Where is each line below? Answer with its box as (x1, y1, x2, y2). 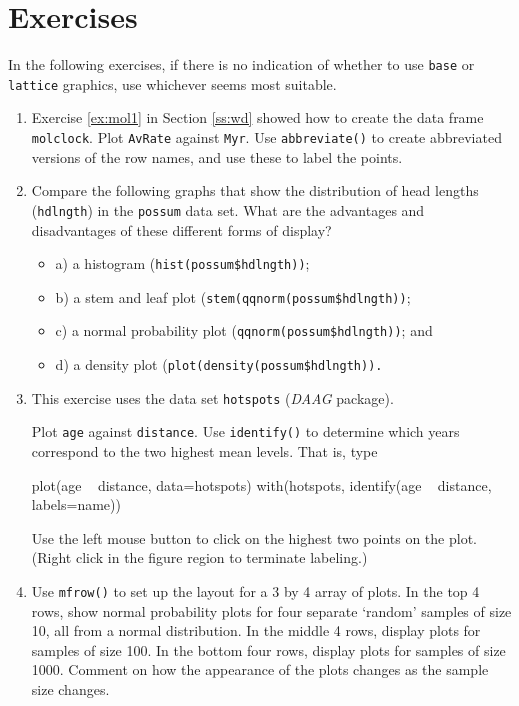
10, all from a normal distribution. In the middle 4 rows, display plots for (31, 620, 481, 641)
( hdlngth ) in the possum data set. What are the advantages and (31, 199, 425, 220)
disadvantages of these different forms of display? (31, 219, 332, 240)
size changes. (31, 679, 110, 700)
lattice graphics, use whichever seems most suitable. (8, 73, 337, 94)
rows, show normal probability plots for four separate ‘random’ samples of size (31, 600, 512, 621)
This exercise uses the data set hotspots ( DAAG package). (31, 387, 394, 408)
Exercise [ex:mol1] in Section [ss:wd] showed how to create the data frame (31, 107, 484, 128)
